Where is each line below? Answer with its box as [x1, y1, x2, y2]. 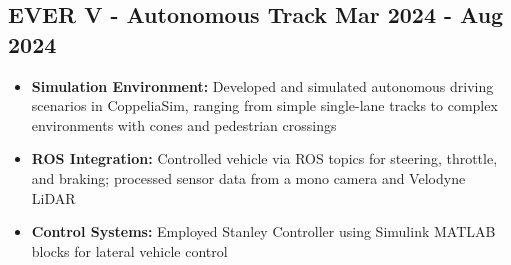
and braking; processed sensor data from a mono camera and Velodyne [31, 167, 466, 188]
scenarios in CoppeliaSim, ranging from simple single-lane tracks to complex [31, 95, 498, 116]
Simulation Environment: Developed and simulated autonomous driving [31, 75, 494, 96]
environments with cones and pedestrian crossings [31, 114, 337, 135]
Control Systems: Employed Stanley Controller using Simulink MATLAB [31, 221, 496, 242]
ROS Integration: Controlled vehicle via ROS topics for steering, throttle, [31, 148, 498, 169]
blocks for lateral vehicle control [31, 240, 228, 261]
